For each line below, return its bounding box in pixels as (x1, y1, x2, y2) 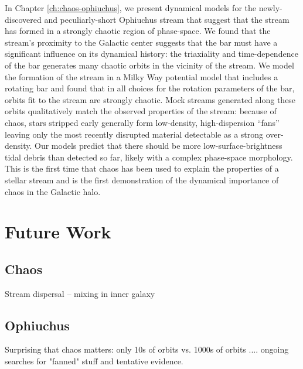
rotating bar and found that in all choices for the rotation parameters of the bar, (5, 82, 295, 94)
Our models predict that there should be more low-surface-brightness (35, 139, 282, 152)
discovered (5, 13, 42, 25)
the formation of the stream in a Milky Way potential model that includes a (5, 70, 278, 83)
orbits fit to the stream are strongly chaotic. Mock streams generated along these (5, 93, 296, 105)
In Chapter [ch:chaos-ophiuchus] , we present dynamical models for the (5, 2, 256, 13)
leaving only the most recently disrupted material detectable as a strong (5, 128, 264, 140)
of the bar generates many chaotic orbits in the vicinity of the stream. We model (5, 59, 294, 71)
